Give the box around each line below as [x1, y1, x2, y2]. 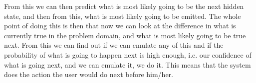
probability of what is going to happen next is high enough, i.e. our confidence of [4, 49, 252, 60]
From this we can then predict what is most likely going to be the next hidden [4, 1, 244, 11]
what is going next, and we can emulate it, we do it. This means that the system [4, 59, 251, 70]
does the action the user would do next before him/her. [4, 69, 173, 80]
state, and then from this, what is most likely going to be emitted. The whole [4, 10, 241, 21]
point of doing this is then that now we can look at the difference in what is [4, 20, 236, 31]
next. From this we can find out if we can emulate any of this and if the [4, 40, 224, 50]
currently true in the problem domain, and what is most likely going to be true [4, 30, 246, 40]
